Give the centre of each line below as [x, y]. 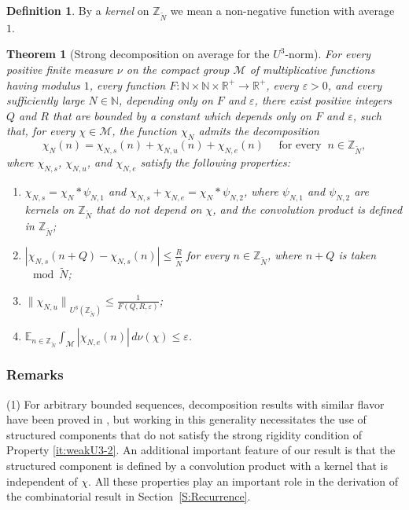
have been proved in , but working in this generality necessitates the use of [186, 419]
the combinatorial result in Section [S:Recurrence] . [129, 496]
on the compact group [178, 69]
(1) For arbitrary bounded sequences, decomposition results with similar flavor [195, 404]
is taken [357, 255]
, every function [127, 84]
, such [367, 115]
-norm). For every [328, 54]
